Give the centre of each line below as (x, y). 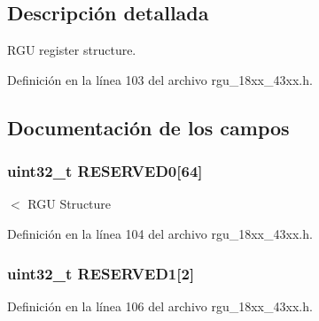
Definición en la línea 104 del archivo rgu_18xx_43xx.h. (160, 233)
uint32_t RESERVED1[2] (101, 273)
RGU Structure (70, 204)
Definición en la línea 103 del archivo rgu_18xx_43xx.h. (160, 79)
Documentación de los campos (148, 127)
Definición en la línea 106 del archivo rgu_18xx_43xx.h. (160, 306)
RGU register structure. (72, 50)
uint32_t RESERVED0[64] (105, 171)
